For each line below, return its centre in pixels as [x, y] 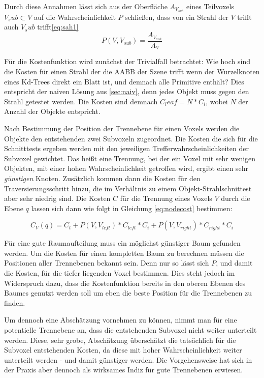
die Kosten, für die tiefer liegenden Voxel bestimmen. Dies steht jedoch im [120, 273]
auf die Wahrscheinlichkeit [75, 17]
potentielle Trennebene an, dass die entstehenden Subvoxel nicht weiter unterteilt [130, 330]
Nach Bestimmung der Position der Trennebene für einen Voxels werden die [122, 128]
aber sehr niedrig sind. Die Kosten [57, 198]
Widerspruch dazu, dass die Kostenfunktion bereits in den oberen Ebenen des [125, 283]
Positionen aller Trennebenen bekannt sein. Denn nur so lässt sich [107, 263]
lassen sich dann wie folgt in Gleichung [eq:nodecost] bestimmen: [132, 208]
